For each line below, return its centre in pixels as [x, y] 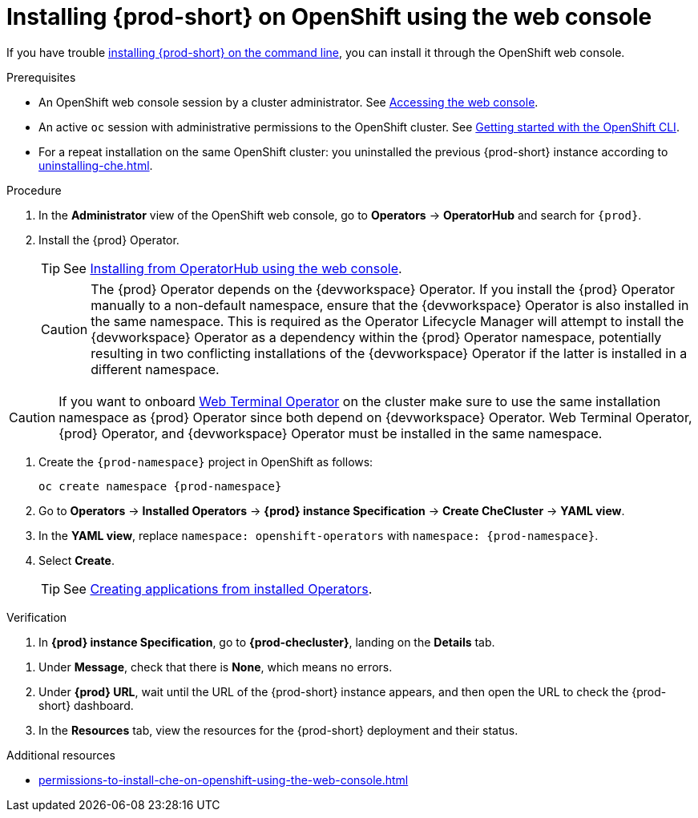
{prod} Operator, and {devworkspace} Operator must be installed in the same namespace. [331, 433]
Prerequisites [41, 77]
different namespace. [155, 369]
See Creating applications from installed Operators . [218, 588]
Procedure [34, 190]
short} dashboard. [86, 705]
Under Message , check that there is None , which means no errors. [216, 667]
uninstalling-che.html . [96, 165]
